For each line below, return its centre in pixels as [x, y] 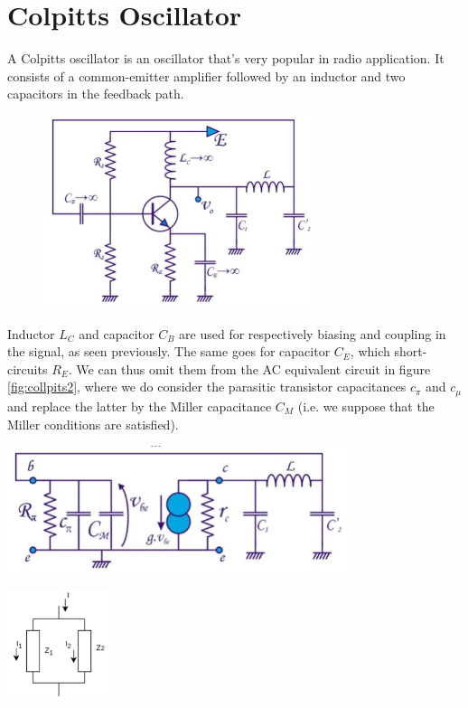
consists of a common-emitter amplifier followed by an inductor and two [206, 76]
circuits [28, 368]
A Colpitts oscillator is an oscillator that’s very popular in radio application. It [226, 58]
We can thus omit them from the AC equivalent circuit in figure [253, 368]
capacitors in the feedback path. [96, 94]
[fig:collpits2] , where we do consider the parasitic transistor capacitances [207, 387]
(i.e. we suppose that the [366, 406]
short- [411, 351]
